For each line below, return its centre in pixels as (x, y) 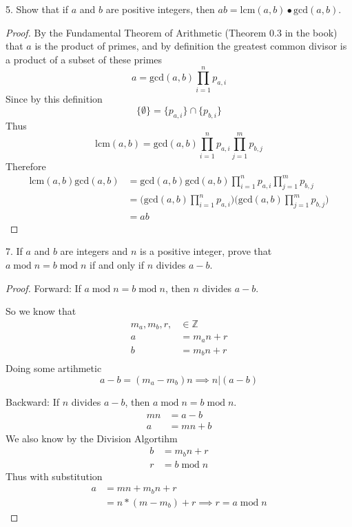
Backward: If (33, 401)
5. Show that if (37, 9)
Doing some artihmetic (54, 368)
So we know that (41, 311)
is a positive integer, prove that (206, 251)
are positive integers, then (160, 9)
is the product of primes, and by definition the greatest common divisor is (191, 46)
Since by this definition (54, 98)
